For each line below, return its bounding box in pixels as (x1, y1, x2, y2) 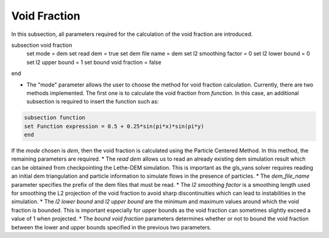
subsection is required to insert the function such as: (26, 98, 159, 105)
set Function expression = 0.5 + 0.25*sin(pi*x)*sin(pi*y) (24, 122, 204, 130)
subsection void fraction (11, 41, 73, 49)
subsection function (24, 114, 85, 121)
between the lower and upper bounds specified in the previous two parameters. (11, 223, 211, 231)
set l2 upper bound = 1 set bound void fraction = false (26, 58, 161, 66)
